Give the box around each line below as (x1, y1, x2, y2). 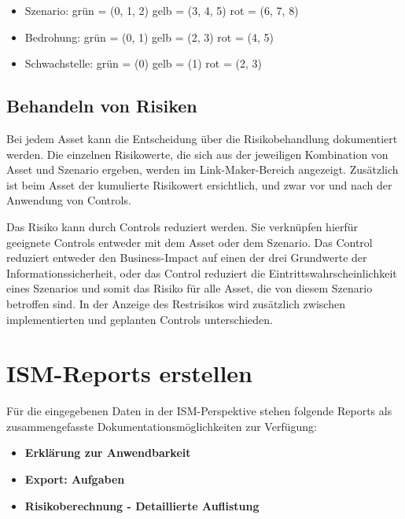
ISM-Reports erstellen (6, 357, 252, 389)
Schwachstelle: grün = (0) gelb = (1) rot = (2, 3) (24, 55, 262, 72)
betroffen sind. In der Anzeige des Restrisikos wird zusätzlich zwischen (6, 295, 345, 311)
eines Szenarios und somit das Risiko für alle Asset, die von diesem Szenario (6, 280, 373, 296)
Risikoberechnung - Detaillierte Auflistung (24, 497, 260, 513)
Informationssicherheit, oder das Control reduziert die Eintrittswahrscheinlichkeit (6, 264, 397, 281)
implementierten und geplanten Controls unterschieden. (6, 311, 274, 327)
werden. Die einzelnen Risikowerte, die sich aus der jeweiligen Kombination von (6, 145, 388, 162)
